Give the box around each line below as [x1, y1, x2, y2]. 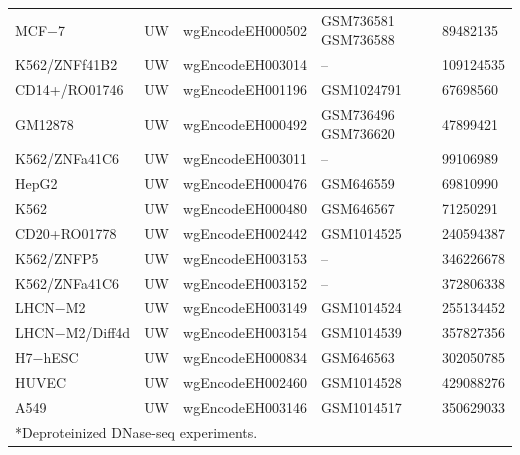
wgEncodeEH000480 [183, 198, 308, 218]
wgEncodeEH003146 [183, 396, 308, 417]
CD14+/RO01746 [15, 79, 124, 100]
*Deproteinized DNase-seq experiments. [15, 421, 258, 442]
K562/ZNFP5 [15, 247, 99, 268]
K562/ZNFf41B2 [15, 54, 118, 75]
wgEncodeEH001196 [183, 79, 308, 100]
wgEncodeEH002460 [183, 371, 308, 392]
